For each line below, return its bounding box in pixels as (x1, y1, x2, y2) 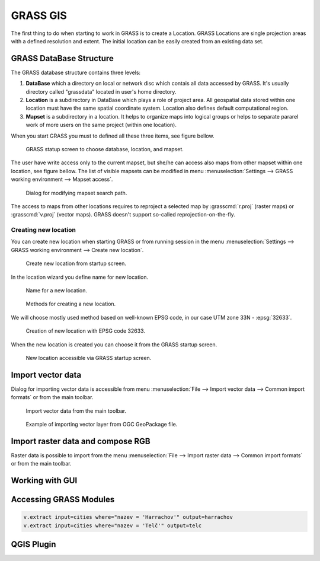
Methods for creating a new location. (25, 300, 116, 308)
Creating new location (11, 226, 76, 234)
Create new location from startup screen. (25, 260, 127, 267)
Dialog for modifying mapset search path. (25, 189, 127, 196)
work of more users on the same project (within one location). (25, 122, 177, 129)
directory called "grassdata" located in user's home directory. (25, 88, 177, 95)
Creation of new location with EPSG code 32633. (25, 327, 145, 334)
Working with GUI (11, 476, 78, 486)
